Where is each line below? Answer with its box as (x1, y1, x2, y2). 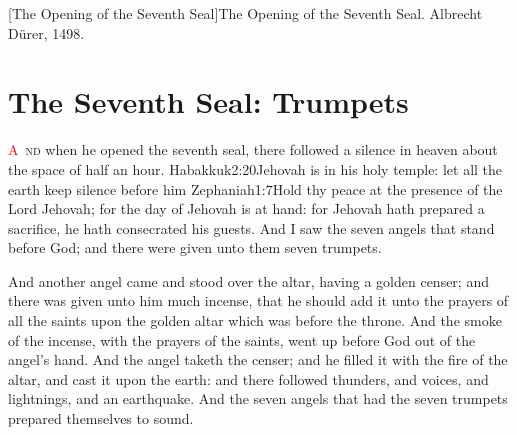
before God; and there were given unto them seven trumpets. (8, 237, 382, 258)
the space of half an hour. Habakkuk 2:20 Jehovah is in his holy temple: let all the (8, 158, 503, 179)
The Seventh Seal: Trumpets (8, 81, 409, 122)
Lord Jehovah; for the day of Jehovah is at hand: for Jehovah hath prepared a (8, 198, 485, 219)
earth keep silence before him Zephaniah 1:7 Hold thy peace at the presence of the (8, 178, 503, 199)
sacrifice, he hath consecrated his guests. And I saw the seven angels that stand (8, 217, 495, 238)
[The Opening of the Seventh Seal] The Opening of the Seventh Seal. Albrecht (8, 3, 483, 23)
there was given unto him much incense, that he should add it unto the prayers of (8, 290, 509, 311)
